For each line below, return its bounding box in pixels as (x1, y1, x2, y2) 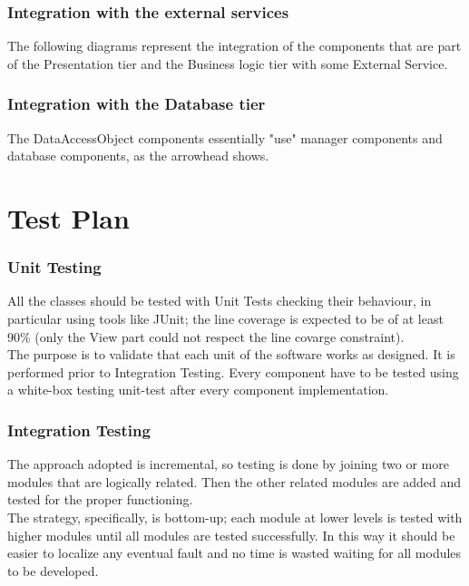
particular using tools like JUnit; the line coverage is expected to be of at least (7, 309, 444, 327)
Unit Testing (7, 256, 102, 278)
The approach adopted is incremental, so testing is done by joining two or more (7, 454, 449, 474)
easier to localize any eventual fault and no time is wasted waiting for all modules (7, 543, 462, 562)
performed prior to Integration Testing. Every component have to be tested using (7, 362, 459, 381)
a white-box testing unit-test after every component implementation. (7, 380, 389, 399)
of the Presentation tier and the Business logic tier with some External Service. (7, 54, 448, 73)
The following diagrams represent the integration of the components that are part (7, 36, 462, 55)
